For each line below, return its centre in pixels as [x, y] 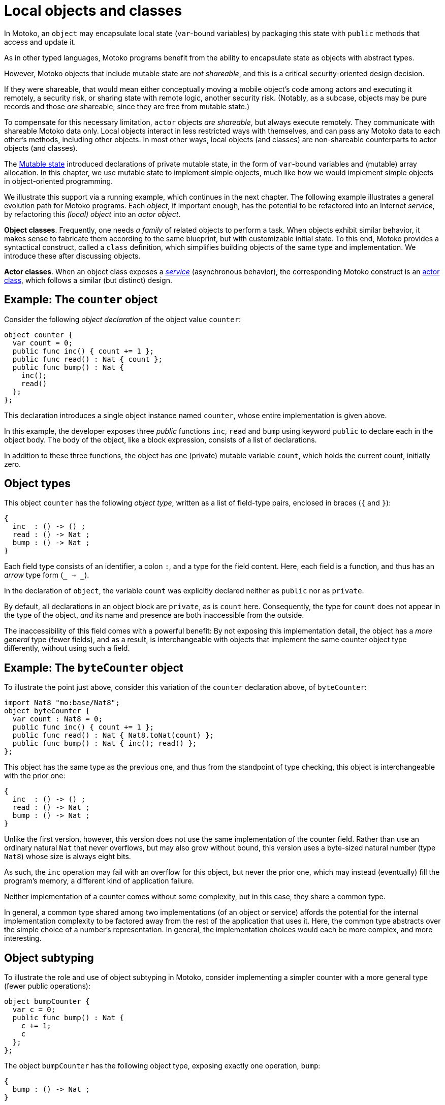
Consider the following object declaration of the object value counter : [123, 319]
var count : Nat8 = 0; [57, 719]
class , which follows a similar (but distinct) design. [88, 280]
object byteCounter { [47, 711]
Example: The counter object [81, 300]
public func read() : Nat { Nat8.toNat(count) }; [113, 735]
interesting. [23, 938]
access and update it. [40, 42]
